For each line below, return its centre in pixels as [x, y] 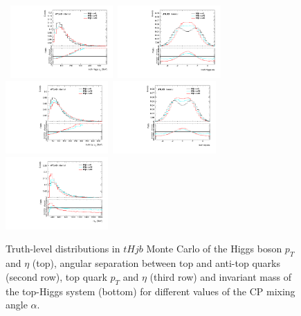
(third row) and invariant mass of [220, 276]
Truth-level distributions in [63, 249]
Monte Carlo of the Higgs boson [214, 249]
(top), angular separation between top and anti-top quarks [156, 263]
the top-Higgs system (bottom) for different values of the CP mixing [150, 291]
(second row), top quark [56, 276]
